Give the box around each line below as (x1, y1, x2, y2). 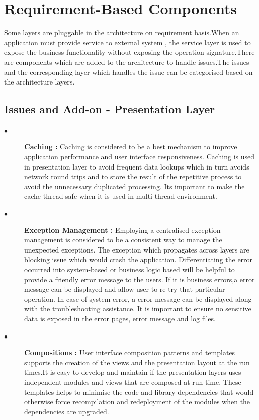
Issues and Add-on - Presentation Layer (4, 101, 215, 117)
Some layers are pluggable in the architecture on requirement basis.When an (4, 27, 239, 38)
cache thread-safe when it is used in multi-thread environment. (24, 191, 217, 201)
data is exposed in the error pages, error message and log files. (24, 313, 216, 323)
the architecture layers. (4, 76, 75, 87)
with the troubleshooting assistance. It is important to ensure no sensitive (24, 303, 251, 314)
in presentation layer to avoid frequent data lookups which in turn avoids (24, 161, 249, 172)
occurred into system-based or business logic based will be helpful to (24, 264, 235, 275)
